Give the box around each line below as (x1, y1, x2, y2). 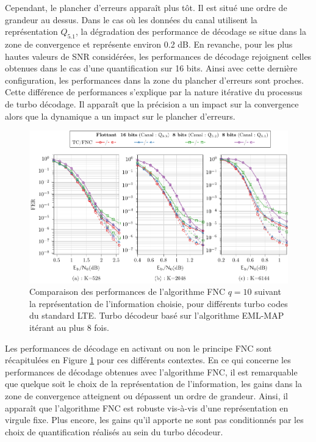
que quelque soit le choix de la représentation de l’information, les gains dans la (5, 377, 303, 390)
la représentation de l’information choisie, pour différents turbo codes (29, 297, 288, 310)
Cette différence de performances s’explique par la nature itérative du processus (5, 85, 303, 98)
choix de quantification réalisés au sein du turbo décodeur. (5, 425, 223, 438)
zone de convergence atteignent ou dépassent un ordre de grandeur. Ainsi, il (5, 389, 288, 402)
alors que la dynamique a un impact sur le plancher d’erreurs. (5, 109, 235, 122)
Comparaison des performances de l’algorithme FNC (29, 285, 226, 298)
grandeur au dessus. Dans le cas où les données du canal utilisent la (5, 13, 257, 26)
